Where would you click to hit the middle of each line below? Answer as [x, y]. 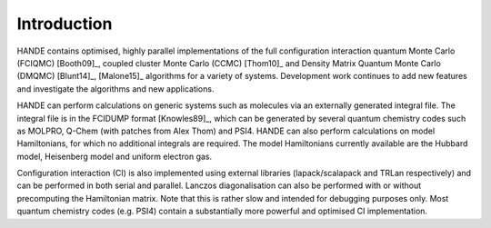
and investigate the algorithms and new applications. [115, 89]
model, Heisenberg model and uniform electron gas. [115, 156]
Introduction [65, 24]
